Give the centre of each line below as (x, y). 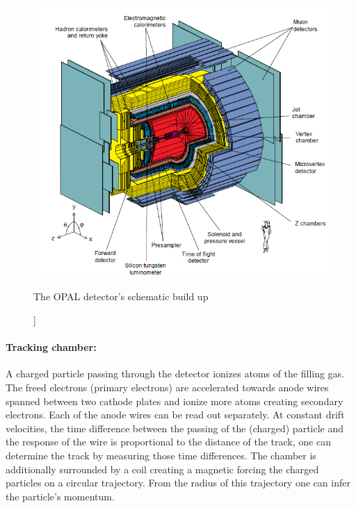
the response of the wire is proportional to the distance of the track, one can (168, 442)
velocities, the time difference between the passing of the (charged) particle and (175, 428)
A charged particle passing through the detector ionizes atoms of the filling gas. (175, 374)
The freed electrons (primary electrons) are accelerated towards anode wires (167, 387)
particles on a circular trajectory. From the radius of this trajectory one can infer (178, 483)
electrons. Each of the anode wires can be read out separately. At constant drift (175, 415)
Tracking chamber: (51, 347)
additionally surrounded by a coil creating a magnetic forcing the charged (162, 469)
